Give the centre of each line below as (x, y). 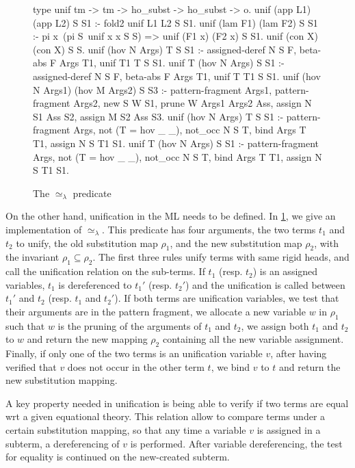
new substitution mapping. (62, 380)
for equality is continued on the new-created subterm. (118, 457)
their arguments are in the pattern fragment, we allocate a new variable (156, 311)
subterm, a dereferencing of (63, 443)
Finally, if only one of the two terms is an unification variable (134, 353)
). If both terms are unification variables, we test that (227, 298)
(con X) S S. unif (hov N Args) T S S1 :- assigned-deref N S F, (165, 49)
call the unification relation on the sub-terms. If (105, 271)
